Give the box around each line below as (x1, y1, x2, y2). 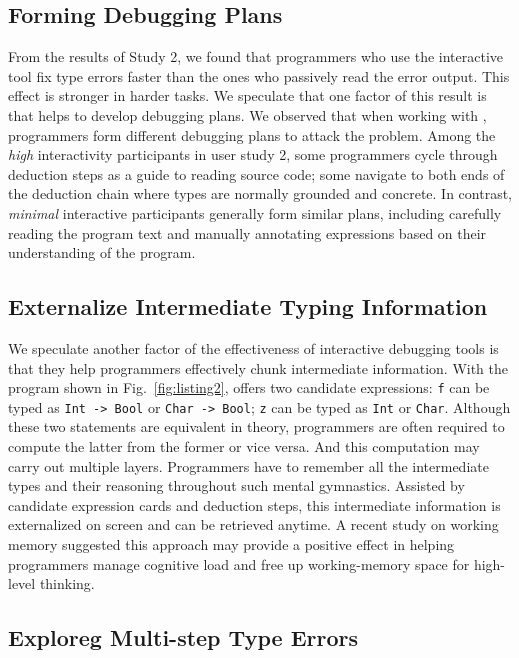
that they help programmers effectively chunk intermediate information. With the (8, 357, 509, 378)
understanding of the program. (8, 242, 196, 263)
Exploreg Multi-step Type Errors (8, 622, 359, 653)
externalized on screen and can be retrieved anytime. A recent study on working (8, 514, 499, 535)
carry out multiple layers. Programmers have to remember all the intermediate (8, 455, 489, 476)
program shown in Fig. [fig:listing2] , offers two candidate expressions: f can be (8, 377, 490, 398)
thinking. (39, 573, 95, 594)
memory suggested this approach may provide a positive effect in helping (8, 534, 455, 554)
